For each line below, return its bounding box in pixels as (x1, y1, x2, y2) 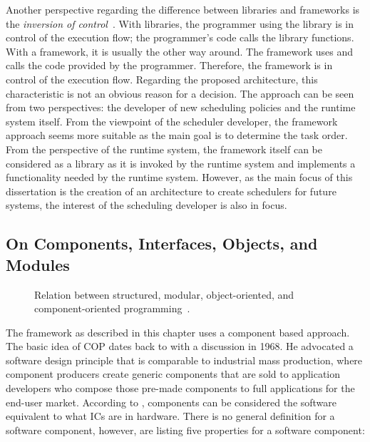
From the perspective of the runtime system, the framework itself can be (6, 141, 322, 156)
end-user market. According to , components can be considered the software (6, 394, 337, 409)
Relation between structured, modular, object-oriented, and (34, 287, 294, 302)
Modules (6, 253, 70, 275)
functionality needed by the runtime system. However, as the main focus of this (6, 170, 353, 185)
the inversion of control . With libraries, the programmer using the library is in (6, 16, 354, 31)
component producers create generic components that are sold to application (6, 366, 341, 381)
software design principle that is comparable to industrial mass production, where (6, 352, 363, 367)
